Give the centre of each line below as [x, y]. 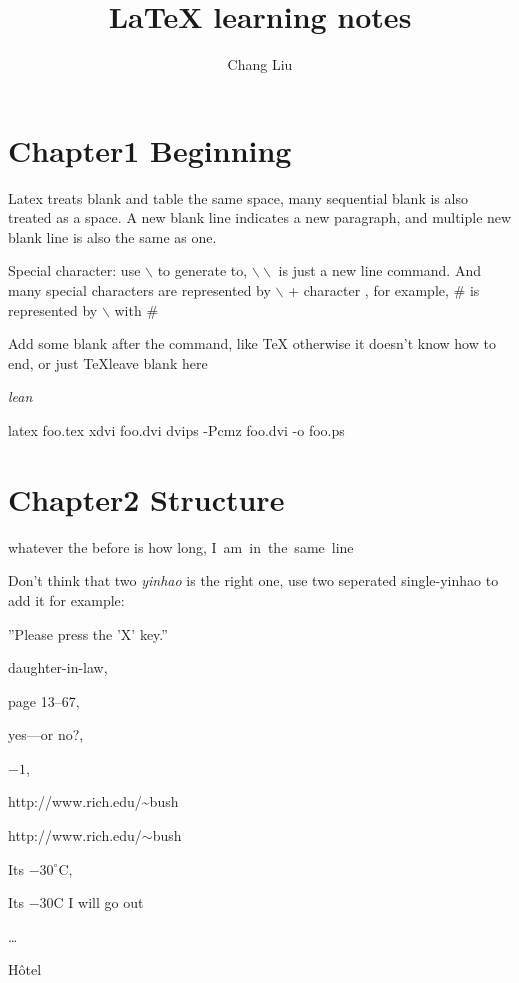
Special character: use [74, 270]
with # [136, 309]
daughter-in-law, [58, 667]
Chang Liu [260, 64]
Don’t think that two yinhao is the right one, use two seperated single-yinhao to [253, 580]
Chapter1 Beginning [150, 149]
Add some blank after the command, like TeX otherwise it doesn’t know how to [252, 343]
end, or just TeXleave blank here [108, 362]
